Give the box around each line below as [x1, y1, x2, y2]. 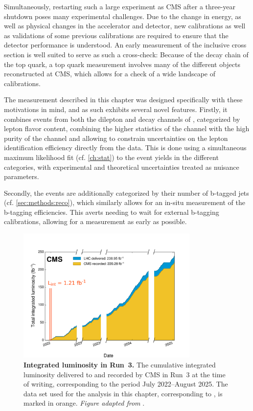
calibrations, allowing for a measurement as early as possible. [4, 216, 187, 227]
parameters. [4, 171, 39, 182]
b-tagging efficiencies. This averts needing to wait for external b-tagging [4, 206, 219, 217]
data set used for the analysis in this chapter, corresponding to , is [23, 388, 223, 398]
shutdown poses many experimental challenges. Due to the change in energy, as [4, 11, 241, 21]
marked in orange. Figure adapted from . [23, 398, 145, 408]
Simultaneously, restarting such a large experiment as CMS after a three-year [4, 1, 236, 11]
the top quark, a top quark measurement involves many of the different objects [4, 59, 240, 69]
